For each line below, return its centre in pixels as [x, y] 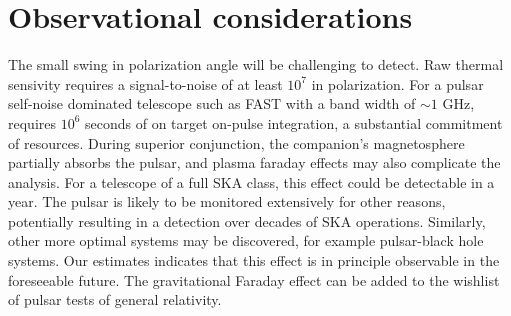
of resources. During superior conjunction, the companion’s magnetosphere [236, 142]
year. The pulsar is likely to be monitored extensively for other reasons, [227, 201]
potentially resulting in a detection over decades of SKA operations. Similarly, [247, 220]
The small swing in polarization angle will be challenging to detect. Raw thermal [256, 64]
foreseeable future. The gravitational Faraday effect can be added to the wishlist [254, 279]
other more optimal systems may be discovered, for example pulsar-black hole [246, 240]
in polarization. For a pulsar [397, 83]
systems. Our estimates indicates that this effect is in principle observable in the [254, 260]
